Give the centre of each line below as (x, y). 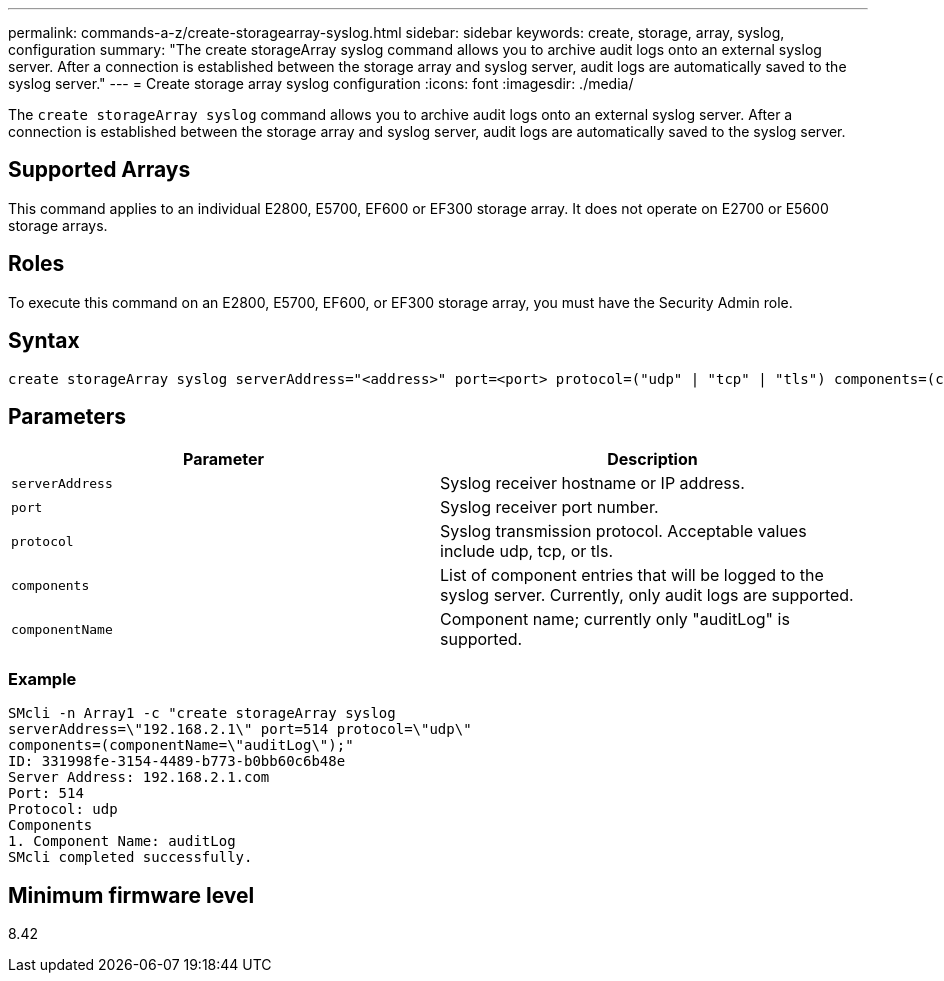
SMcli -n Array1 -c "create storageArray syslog (202, 713)
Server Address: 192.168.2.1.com (139, 777)
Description (652, 459)
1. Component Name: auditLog (122, 841)
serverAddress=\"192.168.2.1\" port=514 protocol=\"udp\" (240, 729)
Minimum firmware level (131, 895)
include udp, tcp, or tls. (526, 551)
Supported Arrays (99, 170)
